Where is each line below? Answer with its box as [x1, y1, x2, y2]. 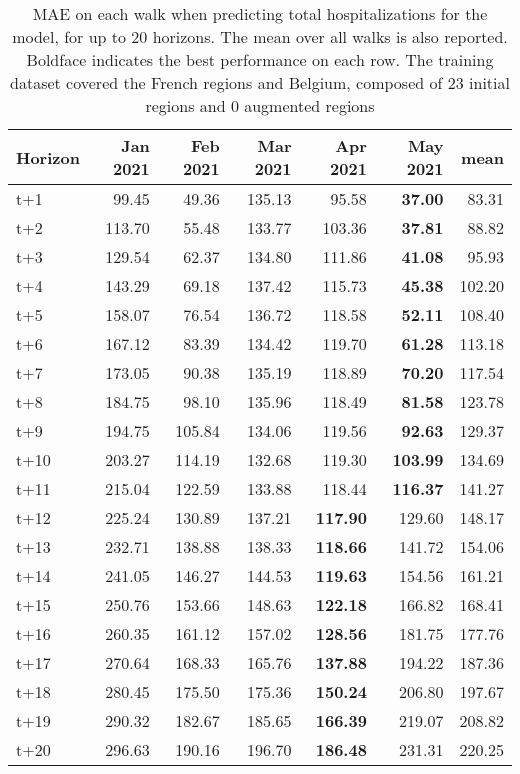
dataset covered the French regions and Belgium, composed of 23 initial [10, 71, 510, 94]
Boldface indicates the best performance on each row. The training [26, 48, 494, 71]
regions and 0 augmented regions [145, 94, 375, 117]
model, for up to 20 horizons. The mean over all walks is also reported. [12, 25, 508, 48]
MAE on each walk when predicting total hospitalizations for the [32, 2, 488, 25]
